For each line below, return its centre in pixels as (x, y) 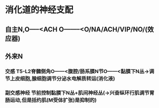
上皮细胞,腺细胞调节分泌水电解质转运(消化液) (62, 78)
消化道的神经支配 (39, 10)
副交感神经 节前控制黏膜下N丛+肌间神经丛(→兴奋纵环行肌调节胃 (80, 93)
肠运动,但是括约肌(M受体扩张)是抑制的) (51, 100)
